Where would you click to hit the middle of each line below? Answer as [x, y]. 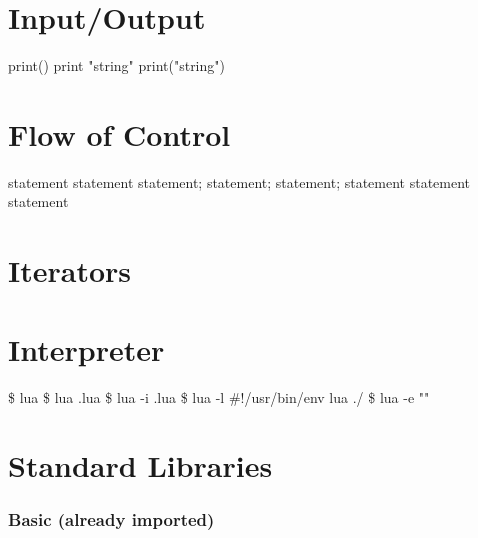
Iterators [70, 270]
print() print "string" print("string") [116, 65]
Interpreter [86, 348]
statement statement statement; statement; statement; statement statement [239, 181]
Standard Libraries [140, 465]
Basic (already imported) [111, 519]
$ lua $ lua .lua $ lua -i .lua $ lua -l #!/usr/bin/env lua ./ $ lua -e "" [219, 396]
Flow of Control [119, 133]
